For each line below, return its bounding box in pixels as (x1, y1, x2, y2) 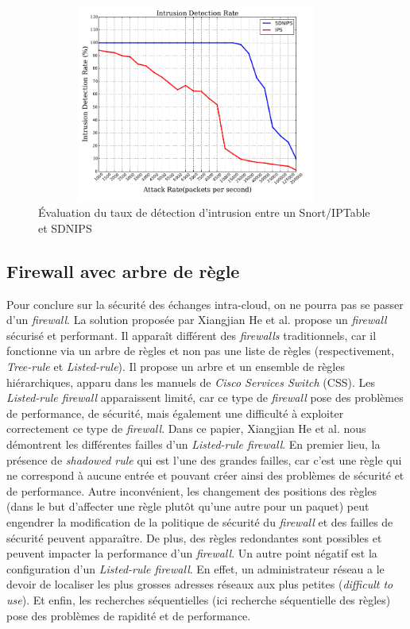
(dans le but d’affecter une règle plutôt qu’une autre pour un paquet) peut (6, 498, 369, 515)
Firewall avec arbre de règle (6, 258, 240, 283)
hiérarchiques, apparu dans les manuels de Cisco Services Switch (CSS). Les (6, 373, 375, 390)
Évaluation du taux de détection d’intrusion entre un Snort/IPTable (38, 204, 370, 221)
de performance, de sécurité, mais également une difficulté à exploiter (6, 404, 344, 421)
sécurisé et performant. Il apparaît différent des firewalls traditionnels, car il (6, 326, 377, 343)
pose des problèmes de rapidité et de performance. (6, 607, 251, 623)
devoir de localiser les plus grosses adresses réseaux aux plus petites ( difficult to (6, 576, 393, 592)
